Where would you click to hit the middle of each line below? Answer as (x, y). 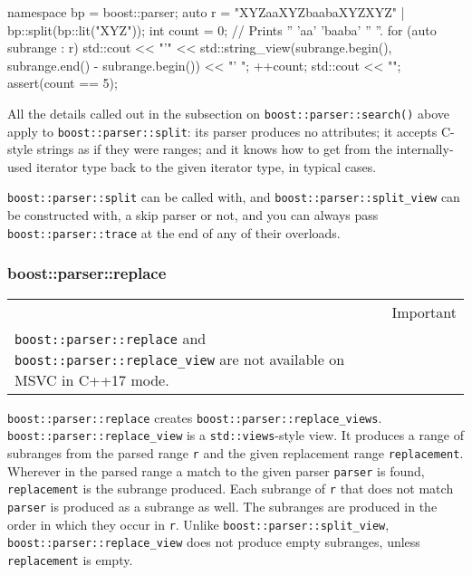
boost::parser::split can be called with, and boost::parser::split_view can (234, 197)
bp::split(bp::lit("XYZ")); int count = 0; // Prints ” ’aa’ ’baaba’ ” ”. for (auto (222, 29)
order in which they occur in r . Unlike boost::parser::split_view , (198, 524)
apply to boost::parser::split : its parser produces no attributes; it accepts (222, 131)
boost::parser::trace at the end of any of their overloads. (174, 232)
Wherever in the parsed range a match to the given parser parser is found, (216, 470)
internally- (425, 149)
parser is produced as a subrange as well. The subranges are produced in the (222, 506)
